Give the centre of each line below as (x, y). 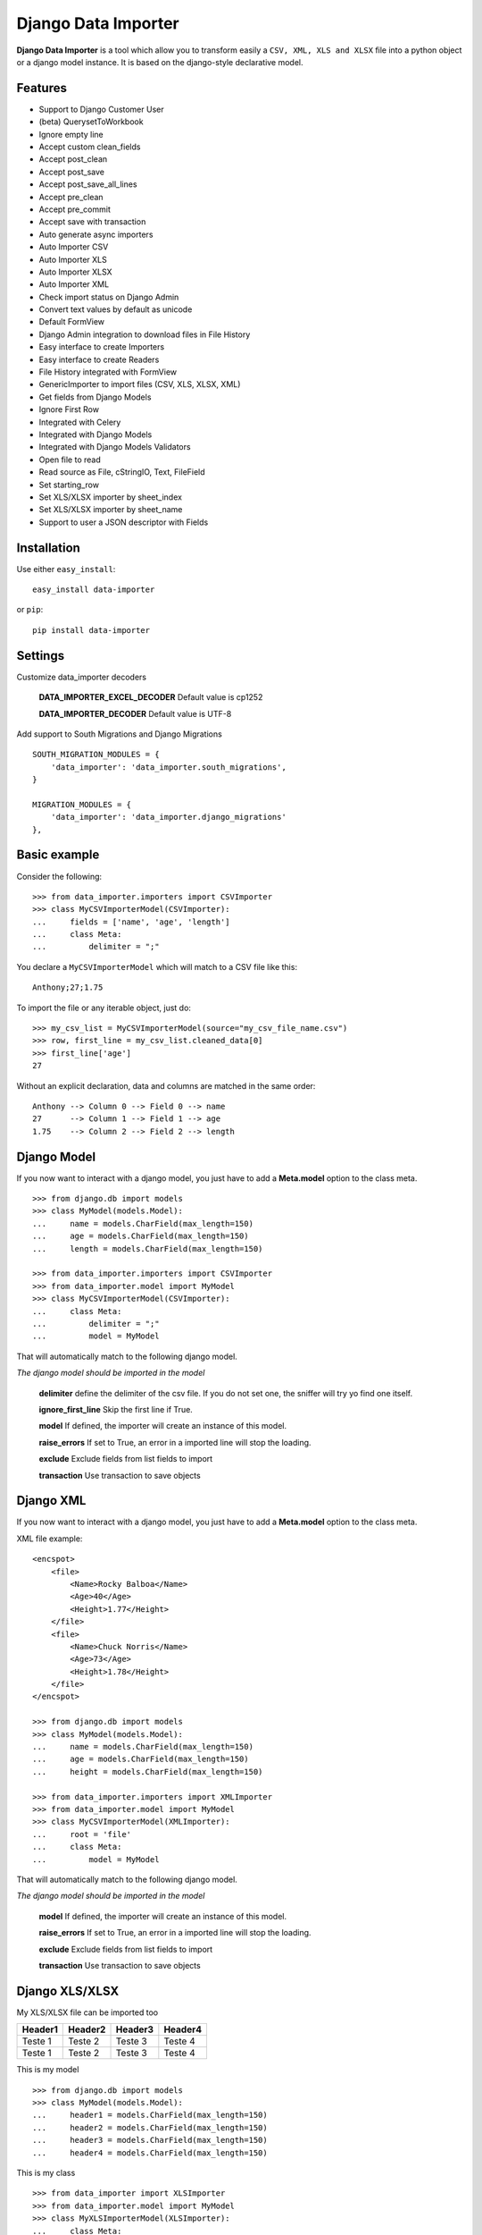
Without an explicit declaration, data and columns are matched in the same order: (166, 1085)
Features (42, 88)
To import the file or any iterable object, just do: (104, 1008)
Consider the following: (59, 876)
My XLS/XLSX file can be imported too (87, 2012)
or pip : (30, 610)
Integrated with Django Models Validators (115, 447)
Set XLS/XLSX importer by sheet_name (111, 510)
